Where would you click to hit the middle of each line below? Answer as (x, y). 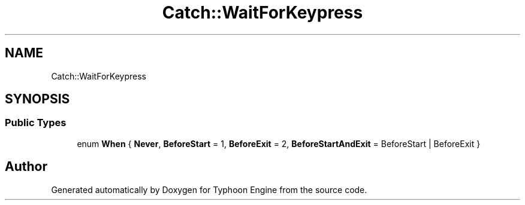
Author (26, 167)
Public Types (36, 123)
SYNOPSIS (37, 99)
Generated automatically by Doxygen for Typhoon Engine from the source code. (209, 189)
